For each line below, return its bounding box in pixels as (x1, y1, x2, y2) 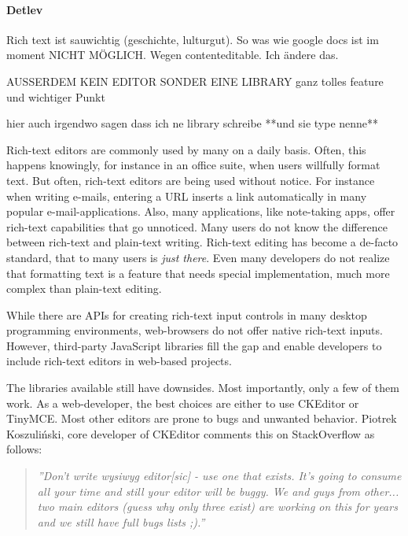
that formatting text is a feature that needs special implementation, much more (6, 264, 390, 281)
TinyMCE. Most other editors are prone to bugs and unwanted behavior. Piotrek (6, 410, 397, 427)
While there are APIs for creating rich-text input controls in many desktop (6, 306, 367, 323)
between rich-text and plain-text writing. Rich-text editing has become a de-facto (6, 234, 399, 250)
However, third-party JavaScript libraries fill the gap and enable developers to (6, 337, 382, 353)
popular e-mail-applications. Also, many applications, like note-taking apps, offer (6, 203, 395, 220)
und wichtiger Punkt (6, 88, 105, 105)
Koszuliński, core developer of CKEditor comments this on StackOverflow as (6, 425, 375, 442)
